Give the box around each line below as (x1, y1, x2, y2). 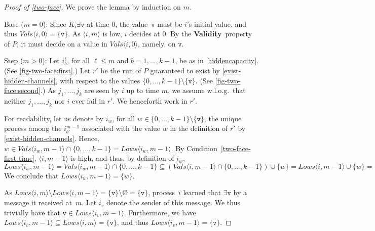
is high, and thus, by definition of (70, 153, 174, 163)
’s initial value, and (186, 18, 247, 29)
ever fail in (71, 95, 105, 106)
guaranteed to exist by (150, 65, 220, 75)
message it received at (4, 197, 72, 208)
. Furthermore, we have (124, 207, 196, 217)
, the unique (204, 113, 242, 123)
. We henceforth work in (113, 95, 188, 106)
